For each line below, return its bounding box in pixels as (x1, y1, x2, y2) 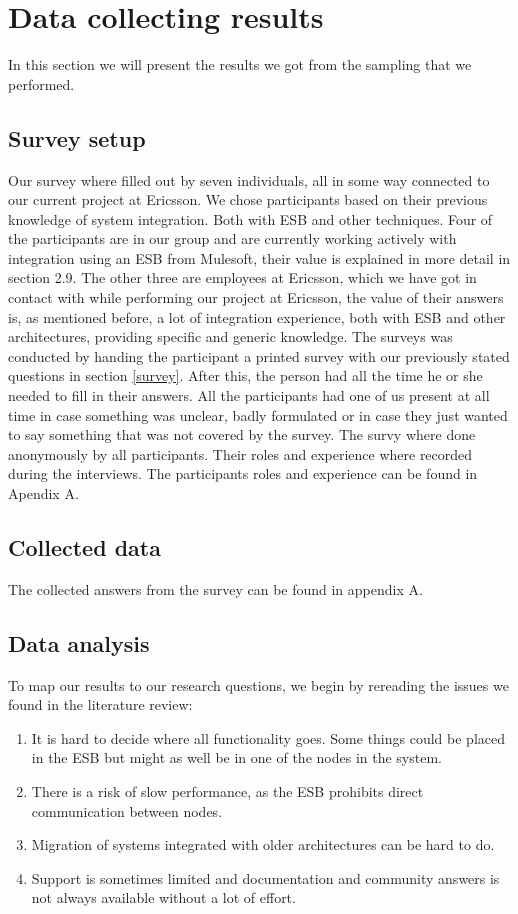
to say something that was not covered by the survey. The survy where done (8, 424, 476, 445)
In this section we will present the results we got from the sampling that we (8, 54, 472, 75)
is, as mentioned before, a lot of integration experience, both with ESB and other (8, 306, 506, 327)
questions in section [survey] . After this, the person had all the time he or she (8, 365, 483, 386)
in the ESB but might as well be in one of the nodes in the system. (31, 747, 442, 768)
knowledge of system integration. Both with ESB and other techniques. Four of (8, 208, 493, 229)
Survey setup (8, 122, 146, 153)
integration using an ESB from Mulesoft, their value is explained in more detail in (8, 247, 511, 268)
